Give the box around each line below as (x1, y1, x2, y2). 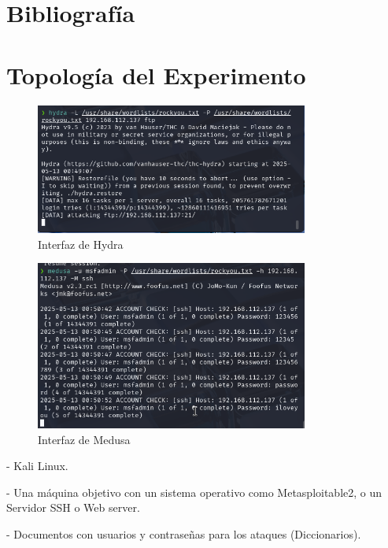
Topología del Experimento (6, 58, 306, 91)
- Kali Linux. (6, 457, 68, 474)
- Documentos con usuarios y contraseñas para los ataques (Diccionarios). (6, 525, 361, 542)
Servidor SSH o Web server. (6, 499, 140, 516)
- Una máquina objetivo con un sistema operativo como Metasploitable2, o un (6, 483, 382, 500)
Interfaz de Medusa (38, 431, 131, 447)
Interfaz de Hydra (38, 235, 124, 252)
